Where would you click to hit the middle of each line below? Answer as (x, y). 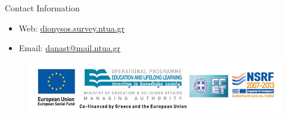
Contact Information (42, 8)
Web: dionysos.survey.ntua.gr (72, 28)
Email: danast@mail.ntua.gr (70, 48)
